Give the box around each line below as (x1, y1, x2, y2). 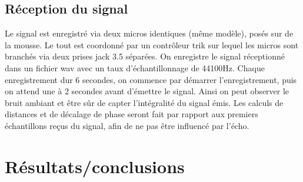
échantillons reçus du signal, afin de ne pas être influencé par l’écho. (5, 119, 249, 131)
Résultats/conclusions (5, 154, 185, 178)
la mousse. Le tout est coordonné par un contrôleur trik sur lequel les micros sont (5, 38, 299, 51)
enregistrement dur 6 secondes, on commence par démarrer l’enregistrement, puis (5, 73, 297, 85)
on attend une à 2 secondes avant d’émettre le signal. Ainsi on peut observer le (5, 85, 289, 97)
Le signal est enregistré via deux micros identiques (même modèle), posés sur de (5, 27, 294, 39)
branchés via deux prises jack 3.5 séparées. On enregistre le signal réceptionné (5, 50, 285, 62)
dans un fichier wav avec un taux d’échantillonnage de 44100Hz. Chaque (5, 61, 265, 74)
